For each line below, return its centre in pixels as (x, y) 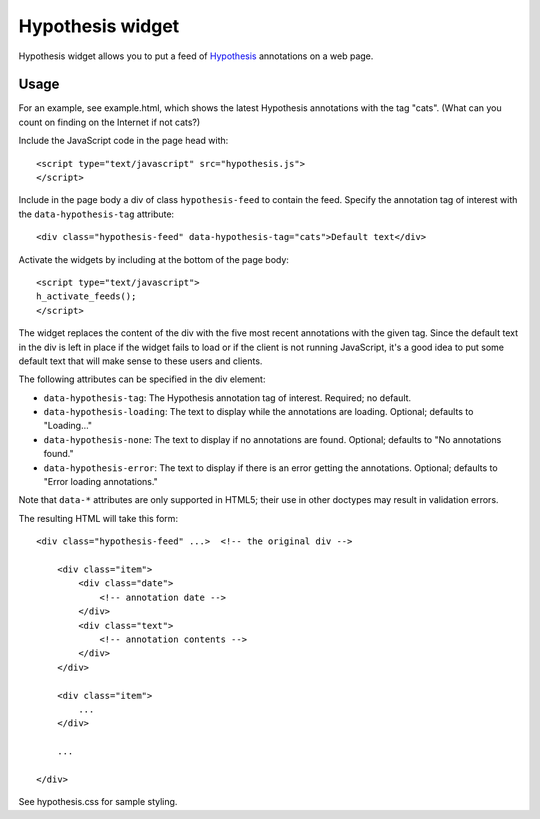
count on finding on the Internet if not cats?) (109, 122)
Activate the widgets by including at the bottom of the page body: (154, 259)
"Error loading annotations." (101, 482)
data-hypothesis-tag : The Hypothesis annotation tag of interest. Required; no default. (227, 397)
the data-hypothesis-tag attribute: (96, 214)
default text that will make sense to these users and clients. (140, 361)
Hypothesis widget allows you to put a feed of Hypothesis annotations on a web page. (196, 56)
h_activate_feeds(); (86, 296)
